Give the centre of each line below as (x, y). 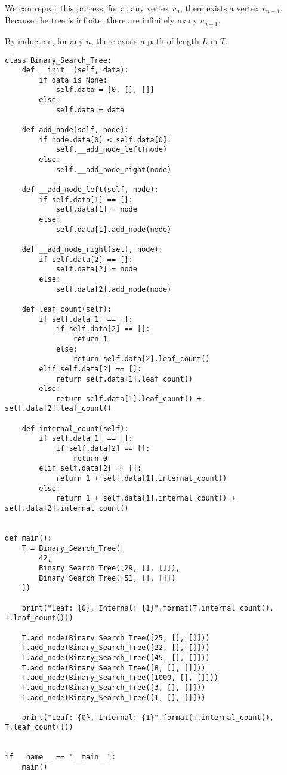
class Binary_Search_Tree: (58, 60)
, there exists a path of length (145, 40)
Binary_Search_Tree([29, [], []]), (109, 568)
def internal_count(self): (75, 428)
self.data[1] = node (96, 210)
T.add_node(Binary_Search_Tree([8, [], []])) (114, 668)
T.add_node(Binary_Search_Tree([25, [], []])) (116, 638)
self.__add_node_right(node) (114, 170)
